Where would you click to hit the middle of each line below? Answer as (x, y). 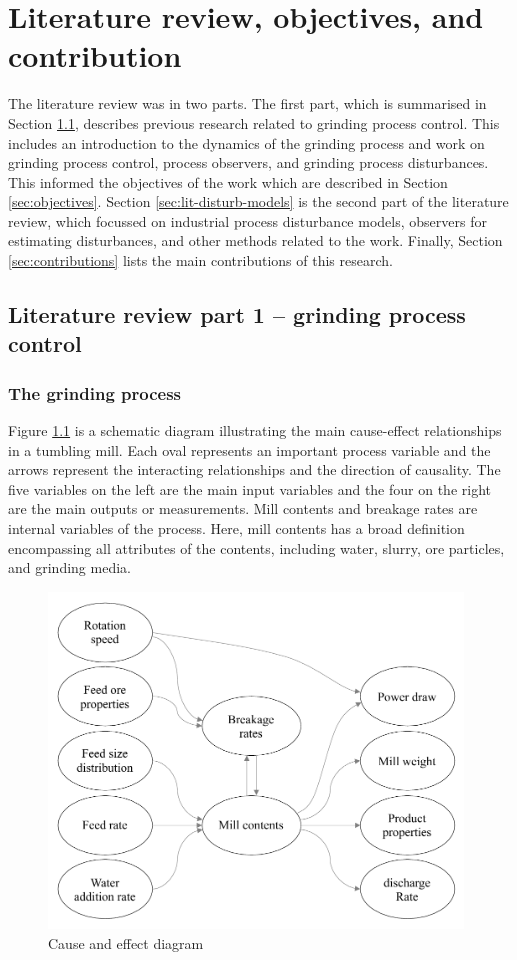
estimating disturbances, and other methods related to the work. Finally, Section (255, 240)
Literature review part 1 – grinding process (237, 314)
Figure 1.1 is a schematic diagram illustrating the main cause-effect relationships (255, 430)
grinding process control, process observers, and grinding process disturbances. (248, 162)
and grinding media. (69, 567)
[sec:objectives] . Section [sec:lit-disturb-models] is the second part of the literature (258, 201)
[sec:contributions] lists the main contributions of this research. (200, 260)
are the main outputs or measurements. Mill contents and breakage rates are (243, 508)
